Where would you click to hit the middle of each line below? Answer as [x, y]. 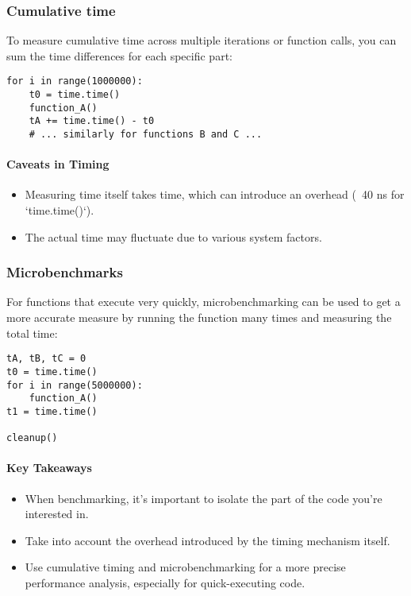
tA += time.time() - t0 [92, 121]
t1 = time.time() [52, 411]
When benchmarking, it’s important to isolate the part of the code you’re [204, 498]
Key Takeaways [49, 468]
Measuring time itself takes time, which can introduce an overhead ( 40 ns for [215, 194]
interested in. [57, 514]
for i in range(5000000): [75, 385]
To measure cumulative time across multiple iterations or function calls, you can [202, 40]
